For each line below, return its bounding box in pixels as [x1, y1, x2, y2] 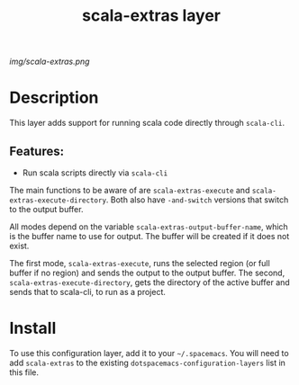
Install [9, 318, 57, 338]
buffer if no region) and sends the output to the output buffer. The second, [9, 267, 285, 278]
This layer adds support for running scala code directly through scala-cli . [9, 118, 285, 129]
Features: [9, 143, 65, 158]
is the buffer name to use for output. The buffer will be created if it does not [9, 230, 290, 241]
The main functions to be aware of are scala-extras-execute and [9, 184, 250, 195]
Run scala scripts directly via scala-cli [22, 167, 168, 178]
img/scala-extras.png [9, 56, 90, 67]
